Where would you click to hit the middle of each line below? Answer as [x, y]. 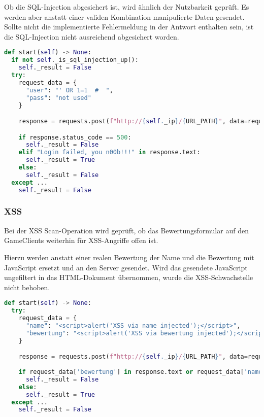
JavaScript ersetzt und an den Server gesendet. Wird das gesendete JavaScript [126, 267]
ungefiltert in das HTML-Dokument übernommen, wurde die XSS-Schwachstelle [129, 277]
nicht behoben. [27, 287]
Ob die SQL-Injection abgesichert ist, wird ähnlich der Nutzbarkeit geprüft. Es [127, 7]
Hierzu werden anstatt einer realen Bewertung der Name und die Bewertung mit [129, 257]
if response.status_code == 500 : [75, 137]
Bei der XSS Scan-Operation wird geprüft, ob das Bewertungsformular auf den [126, 230]
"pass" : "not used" [58, 98]
